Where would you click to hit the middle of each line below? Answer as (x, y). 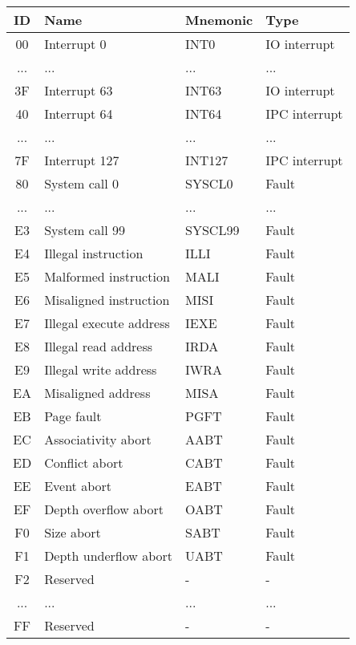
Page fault (73, 416)
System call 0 (82, 183)
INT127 (207, 160)
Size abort (73, 532)
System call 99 (85, 230)
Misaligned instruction (107, 300)
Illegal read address (99, 346)
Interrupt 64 (79, 114)
